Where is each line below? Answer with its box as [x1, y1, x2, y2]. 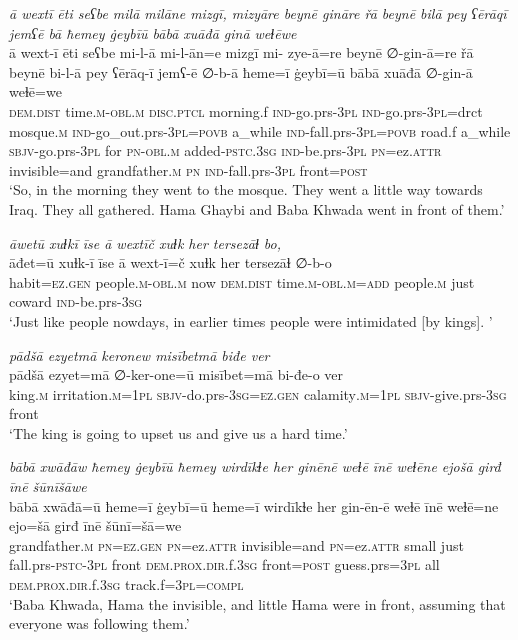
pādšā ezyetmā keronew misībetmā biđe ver [9, 344, 270, 365]
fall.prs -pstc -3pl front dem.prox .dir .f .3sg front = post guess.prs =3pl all [9, 554, 440, 575]
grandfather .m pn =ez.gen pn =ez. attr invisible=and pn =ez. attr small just [9, 534, 464, 555]
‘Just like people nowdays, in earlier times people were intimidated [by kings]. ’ [9, 310, 493, 331]
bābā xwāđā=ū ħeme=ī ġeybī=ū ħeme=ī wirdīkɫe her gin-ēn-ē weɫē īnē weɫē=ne [9, 495, 499, 516]
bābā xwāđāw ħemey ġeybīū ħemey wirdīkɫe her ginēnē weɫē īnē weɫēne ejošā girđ [9, 456, 501, 477]
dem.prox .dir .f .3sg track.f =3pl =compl [9, 574, 244, 595]
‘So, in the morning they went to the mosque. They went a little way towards [9, 179, 483, 200]
